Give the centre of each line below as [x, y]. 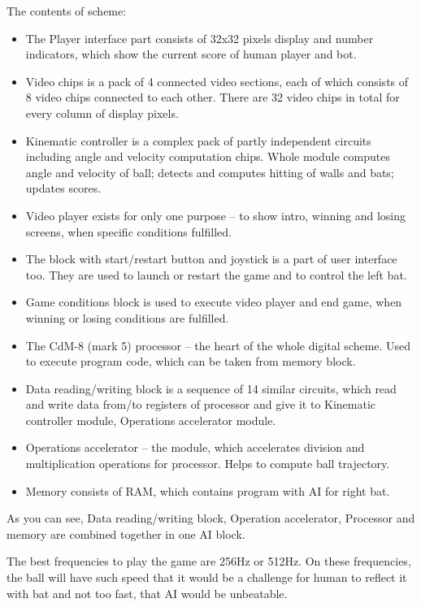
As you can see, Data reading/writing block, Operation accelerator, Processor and [211, 518]
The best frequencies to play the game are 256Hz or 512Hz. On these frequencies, [209, 561]
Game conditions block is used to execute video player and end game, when [214, 302]
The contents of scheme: [67, 11]
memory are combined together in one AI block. [126, 533]
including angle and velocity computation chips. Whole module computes [208, 156]
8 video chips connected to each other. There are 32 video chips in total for [213, 97]
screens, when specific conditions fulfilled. [128, 231]
